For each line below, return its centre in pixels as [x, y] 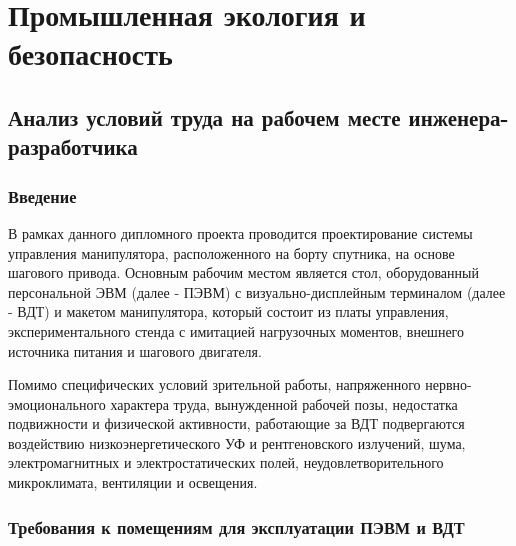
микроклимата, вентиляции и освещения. [133, 482]
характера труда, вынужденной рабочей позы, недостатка [284, 403]
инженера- [458, 116]
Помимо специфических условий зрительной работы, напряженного [214, 384]
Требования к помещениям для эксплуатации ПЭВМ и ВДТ [236, 526]
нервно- [448, 384]
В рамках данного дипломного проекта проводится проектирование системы [240, 232]
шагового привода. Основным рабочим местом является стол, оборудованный [243, 272]
